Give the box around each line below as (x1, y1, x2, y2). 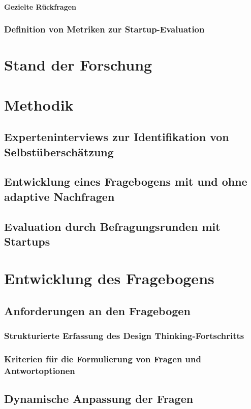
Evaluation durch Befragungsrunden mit (4, 218, 221, 234)
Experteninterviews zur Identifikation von (4, 129, 229, 145)
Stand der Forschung (4, 54, 152, 75)
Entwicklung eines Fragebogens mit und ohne (4, 174, 247, 189)
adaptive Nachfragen (4, 188, 115, 204)
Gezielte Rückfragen (4, 1, 77, 12)
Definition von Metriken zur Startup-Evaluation (4, 23, 205, 36)
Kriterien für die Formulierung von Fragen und (4, 353, 201, 365)
